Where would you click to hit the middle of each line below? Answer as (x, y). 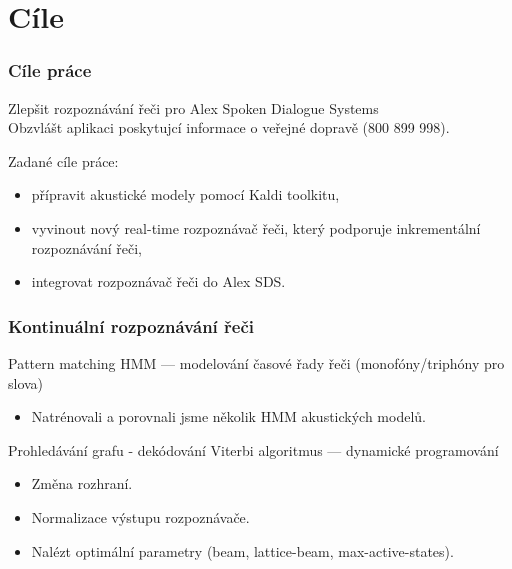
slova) (26, 382)
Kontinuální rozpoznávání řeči (131, 325)
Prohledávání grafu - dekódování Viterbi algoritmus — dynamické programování (253, 449)
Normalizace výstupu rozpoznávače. (140, 516)
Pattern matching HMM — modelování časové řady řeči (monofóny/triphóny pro (256, 362)
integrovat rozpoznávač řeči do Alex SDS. (158, 281)
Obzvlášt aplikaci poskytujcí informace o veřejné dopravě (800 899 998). (229, 127)
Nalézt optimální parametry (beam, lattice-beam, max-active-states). (242, 550)
